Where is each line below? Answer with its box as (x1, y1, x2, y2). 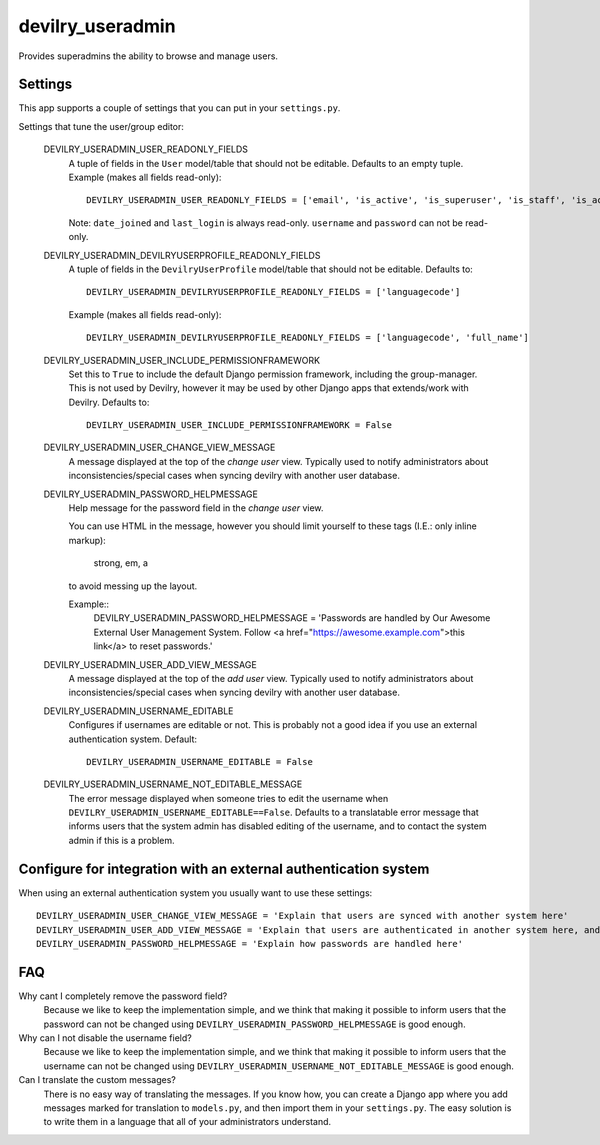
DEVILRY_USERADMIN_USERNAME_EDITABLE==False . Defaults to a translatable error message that (68, 806, 479, 819)
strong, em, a (93, 557, 149, 569)
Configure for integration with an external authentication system (18, 860, 430, 877)
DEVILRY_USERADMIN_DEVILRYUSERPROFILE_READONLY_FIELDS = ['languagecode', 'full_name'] (86, 332, 530, 344)
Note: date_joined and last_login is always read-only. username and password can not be (68, 216, 464, 229)
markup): (68, 534, 107, 546)
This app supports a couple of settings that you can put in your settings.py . (18, 102, 341, 114)
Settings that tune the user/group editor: (18, 120, 185, 132)
